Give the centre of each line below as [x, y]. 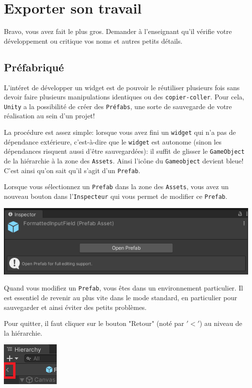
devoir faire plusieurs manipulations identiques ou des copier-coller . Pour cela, [124, 97]
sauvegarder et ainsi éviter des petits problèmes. [75, 307]
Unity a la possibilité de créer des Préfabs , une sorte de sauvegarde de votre [118, 106]
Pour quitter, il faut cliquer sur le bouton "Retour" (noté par [94, 323]
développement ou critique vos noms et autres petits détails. [93, 40]
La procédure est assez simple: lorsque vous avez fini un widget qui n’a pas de [120, 132]
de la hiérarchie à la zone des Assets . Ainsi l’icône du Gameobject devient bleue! [124, 160]
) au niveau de [221, 323]
